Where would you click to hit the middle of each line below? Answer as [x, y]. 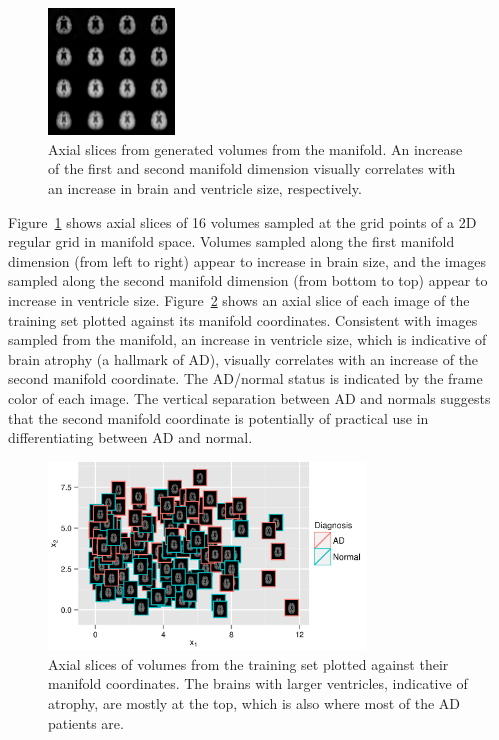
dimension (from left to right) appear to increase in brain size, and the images [247, 260]
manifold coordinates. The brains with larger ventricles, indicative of [258, 683]
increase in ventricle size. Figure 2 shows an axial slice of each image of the [239, 299]
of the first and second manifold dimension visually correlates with [252, 168]
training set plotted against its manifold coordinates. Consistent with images [243, 319]
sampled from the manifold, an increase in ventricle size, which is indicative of [247, 339]
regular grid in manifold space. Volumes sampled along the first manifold [231, 241]
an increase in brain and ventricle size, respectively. [205, 187]
